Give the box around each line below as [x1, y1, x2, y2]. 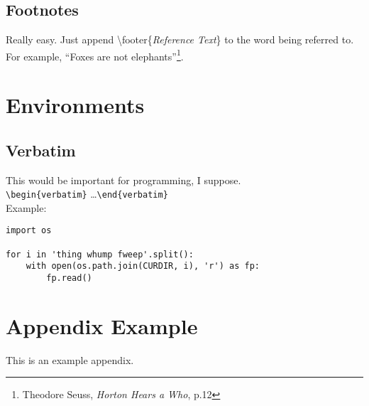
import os [6, 225, 52, 236]
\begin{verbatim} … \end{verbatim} [6, 186, 168, 201]
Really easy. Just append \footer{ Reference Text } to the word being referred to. [6, 32, 354, 47]
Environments [6, 90, 145, 119]
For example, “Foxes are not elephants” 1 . [6, 46, 184, 63]
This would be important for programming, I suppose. [6, 172, 241, 187]
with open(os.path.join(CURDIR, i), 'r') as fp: [26, 261, 260, 272]
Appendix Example [6, 311, 198, 340]
